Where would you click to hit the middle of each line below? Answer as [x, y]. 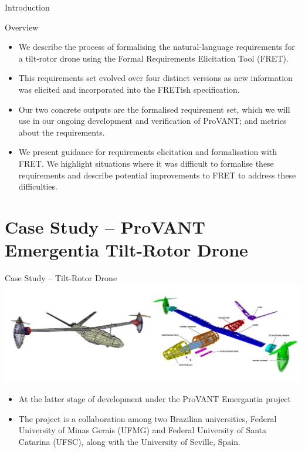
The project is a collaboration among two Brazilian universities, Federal [148, 418]
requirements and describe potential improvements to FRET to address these [157, 175]
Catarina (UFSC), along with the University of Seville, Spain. [129, 441]
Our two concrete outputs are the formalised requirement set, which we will [154, 109]
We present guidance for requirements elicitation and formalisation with [148, 152]
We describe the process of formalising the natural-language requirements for [157, 47]
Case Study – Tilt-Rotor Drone [61, 278]
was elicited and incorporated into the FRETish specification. [129, 89]
